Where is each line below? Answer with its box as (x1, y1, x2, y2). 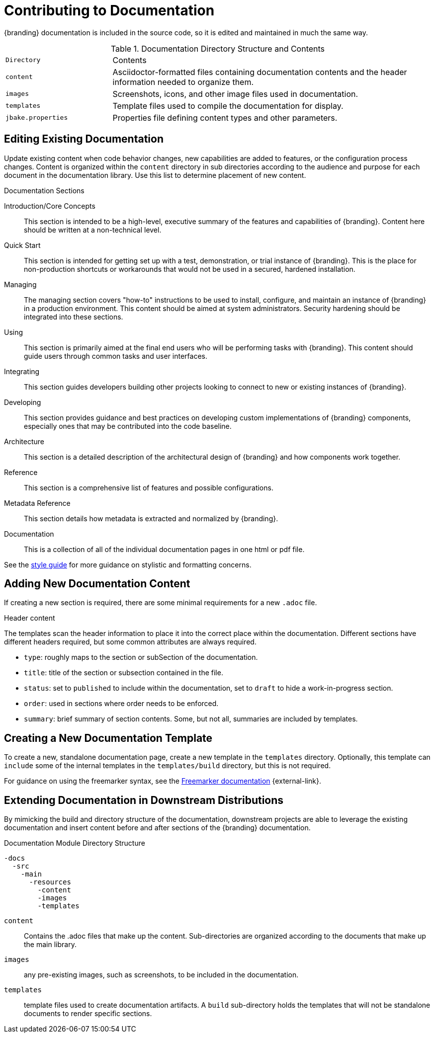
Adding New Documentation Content (4, 577, 190, 590)
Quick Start (4, 240, 41, 249)
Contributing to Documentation (4, 2, 215, 19)
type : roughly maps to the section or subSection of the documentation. (24, 653, 258, 662)
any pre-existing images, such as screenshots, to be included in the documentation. (24, 970, 299, 979)
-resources (29, 878, 71, 886)
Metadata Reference (4, 498, 71, 507)
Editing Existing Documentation (4, 133, 164, 146)
